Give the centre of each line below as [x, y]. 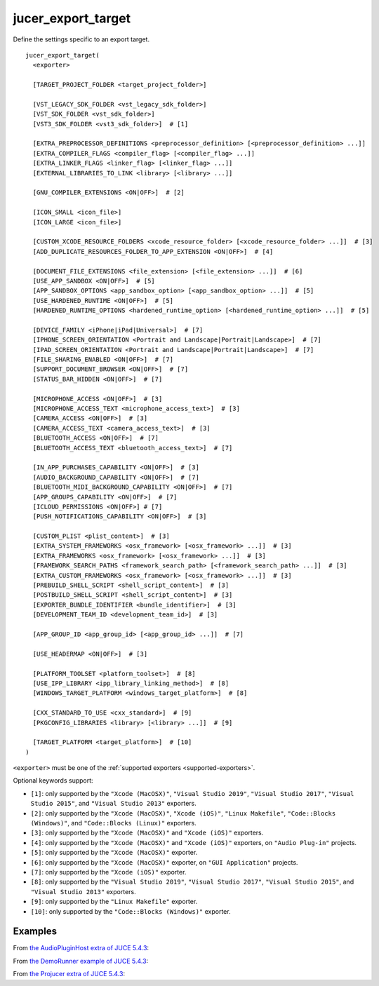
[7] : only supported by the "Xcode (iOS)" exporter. [108, 872]
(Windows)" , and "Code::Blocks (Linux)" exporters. [113, 823]
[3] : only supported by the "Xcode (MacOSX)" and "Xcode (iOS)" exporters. [147, 833]
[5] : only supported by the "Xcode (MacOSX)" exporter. [114, 853]
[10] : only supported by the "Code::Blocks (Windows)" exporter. [131, 911]
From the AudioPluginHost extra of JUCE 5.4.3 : [81, 948]
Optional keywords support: [53, 781]
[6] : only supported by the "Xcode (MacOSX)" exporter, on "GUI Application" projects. [164, 862]
